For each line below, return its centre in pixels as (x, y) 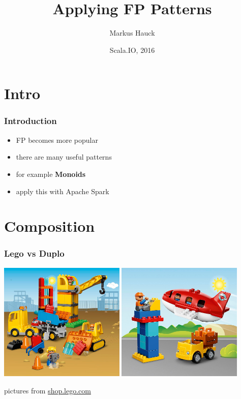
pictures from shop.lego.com (48, 390)
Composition (50, 226)
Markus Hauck (132, 33)
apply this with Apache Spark (63, 191)
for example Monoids (51, 174)
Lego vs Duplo (34, 253)
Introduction (31, 121)
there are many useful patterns (64, 157)
